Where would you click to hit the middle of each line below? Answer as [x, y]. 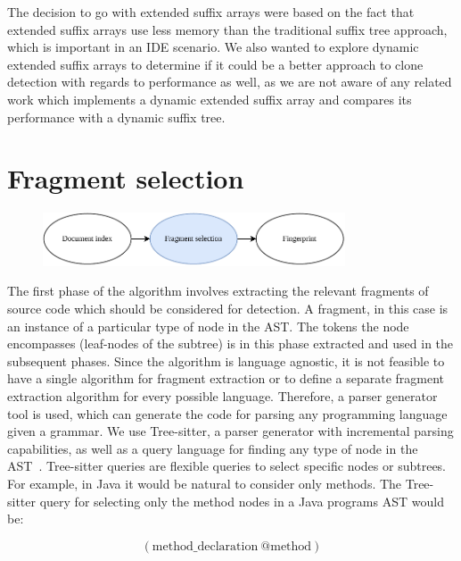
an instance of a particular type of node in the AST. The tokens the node [208, 326]
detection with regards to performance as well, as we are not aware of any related [230, 82]
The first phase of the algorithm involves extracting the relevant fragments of [218, 291]
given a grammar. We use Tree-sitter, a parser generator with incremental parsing [230, 431]
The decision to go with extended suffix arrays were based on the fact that [211, 12]
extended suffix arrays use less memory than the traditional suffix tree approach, [227, 29]
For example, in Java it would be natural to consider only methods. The [205, 483]
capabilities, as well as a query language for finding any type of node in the [213, 448]
